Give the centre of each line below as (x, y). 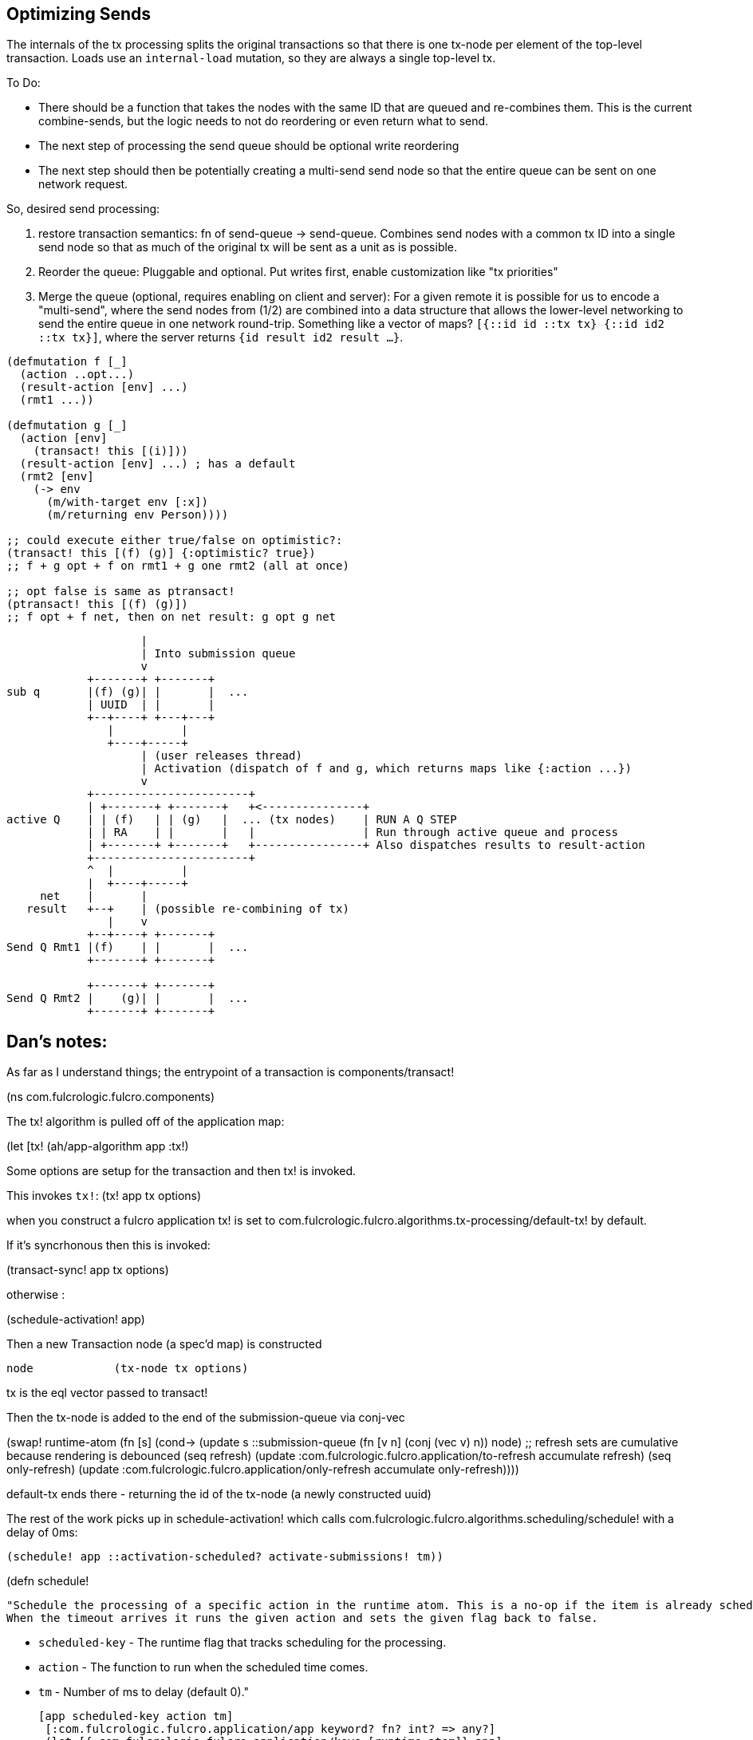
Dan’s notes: (57, 1041)
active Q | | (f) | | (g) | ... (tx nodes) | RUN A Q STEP (232, 820)
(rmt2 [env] (57, 477)
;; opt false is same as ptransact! (121, 592)
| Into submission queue (218, 654)
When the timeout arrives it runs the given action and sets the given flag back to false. (302, 1618)
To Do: (24, 83)
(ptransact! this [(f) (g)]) (97, 604)
